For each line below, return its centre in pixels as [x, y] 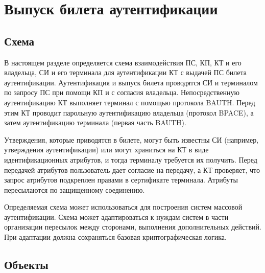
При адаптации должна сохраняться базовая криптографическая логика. [115, 237]
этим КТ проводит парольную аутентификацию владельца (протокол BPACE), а [129, 112]
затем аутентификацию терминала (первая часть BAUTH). [95, 122]
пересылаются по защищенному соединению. [75, 189]
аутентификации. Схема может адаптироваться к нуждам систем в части [116, 217]
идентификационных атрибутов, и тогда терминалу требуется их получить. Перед [131, 159]
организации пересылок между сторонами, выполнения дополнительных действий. [133, 227]
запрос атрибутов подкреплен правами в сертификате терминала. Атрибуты [121, 180]
